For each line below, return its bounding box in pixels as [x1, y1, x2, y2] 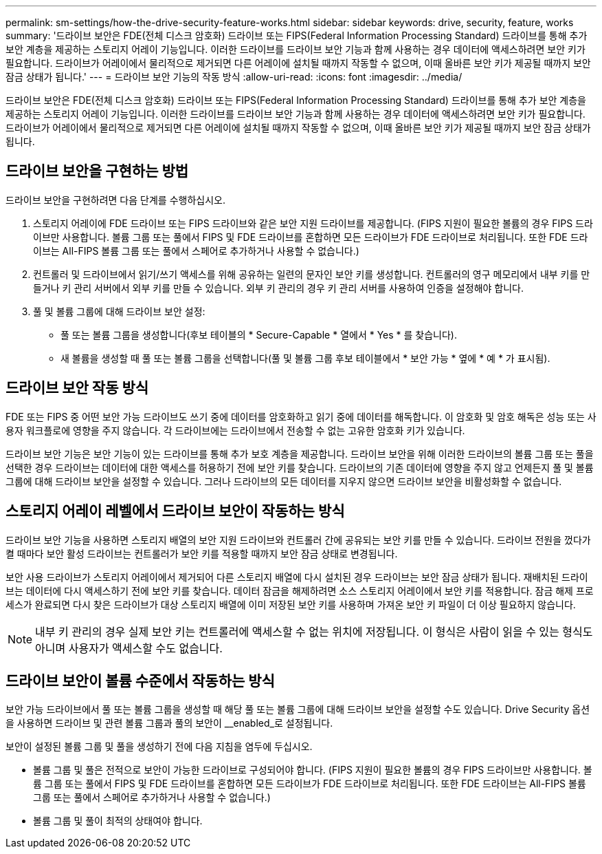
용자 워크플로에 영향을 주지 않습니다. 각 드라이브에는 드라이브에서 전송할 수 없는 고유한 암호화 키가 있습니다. [5, 424, 465, 436]
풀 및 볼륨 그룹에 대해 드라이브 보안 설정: [33, 305, 205, 317]
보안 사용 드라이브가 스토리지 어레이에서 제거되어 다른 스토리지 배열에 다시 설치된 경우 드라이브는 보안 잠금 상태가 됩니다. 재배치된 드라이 [5, 570, 588, 583]
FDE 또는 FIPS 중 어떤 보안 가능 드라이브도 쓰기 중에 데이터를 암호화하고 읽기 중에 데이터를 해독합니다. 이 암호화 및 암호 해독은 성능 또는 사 [5, 410, 597, 423]
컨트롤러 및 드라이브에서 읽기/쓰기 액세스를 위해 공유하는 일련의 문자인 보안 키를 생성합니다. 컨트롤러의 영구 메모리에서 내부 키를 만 [33, 268, 590, 280]
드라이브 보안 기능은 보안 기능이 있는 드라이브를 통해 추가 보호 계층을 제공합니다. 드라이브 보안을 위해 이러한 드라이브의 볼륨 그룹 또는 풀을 [5, 447, 594, 460]
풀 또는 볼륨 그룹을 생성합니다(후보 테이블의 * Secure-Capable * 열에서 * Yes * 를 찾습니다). [60, 328, 458, 341]
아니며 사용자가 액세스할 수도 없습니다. [35, 641, 223, 655]
